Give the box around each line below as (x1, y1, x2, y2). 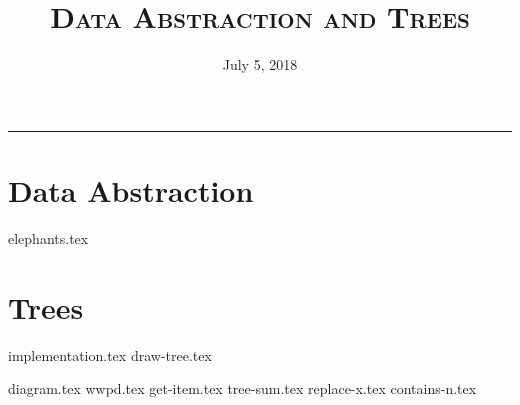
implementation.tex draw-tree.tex (8, 344, 212, 365)
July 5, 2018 (222, 54, 298, 75)
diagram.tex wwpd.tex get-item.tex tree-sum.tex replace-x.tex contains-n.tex (8, 378, 477, 399)
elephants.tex (8, 227, 89, 248)
